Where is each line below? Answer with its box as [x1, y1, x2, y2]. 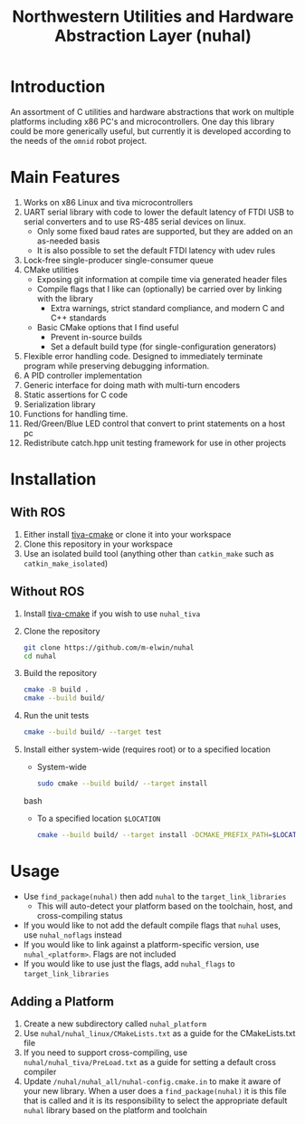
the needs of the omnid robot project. [10, 135, 148, 146]
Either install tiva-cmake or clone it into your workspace [23, 529, 232, 539]
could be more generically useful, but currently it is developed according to [10, 125, 291, 137]
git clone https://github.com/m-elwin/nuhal [23, 643, 195, 652]
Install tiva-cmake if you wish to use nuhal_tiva [23, 608, 201, 619]
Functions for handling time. [23, 408, 129, 419]
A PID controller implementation [23, 369, 143, 381]
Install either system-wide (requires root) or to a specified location [23, 744, 271, 755]
